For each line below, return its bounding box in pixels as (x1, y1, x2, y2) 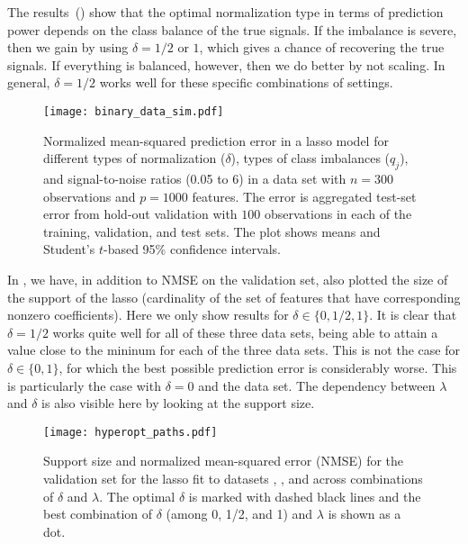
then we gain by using (7, 38, 129, 57)
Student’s (43, 240, 95, 258)
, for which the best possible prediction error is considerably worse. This (58, 358, 457, 376)
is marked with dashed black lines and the (188, 486, 421, 505)
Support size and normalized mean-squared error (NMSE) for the (43, 451, 404, 470)
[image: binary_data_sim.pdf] (43, 104, 224, 118)
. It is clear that (369, 305, 457, 324)
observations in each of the (264, 204, 412, 223)
